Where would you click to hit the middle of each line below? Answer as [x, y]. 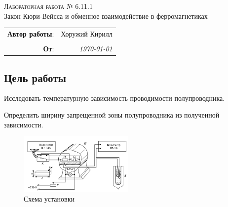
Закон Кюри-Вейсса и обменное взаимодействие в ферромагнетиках [106, 16]
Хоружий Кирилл [87, 33]
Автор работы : [31, 33]
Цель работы [35, 77]
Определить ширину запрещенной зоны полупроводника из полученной [112, 114]
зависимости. [24, 124]
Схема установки [49, 199]
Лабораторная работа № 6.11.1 [48, 6]
